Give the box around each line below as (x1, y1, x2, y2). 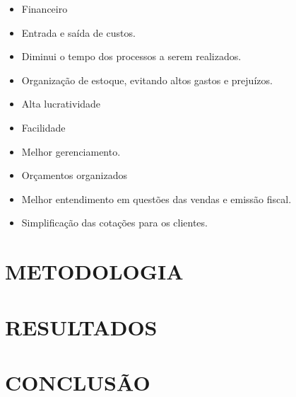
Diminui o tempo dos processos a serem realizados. (21, 49, 242, 64)
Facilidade (21, 120, 66, 134)
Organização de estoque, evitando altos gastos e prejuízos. (21, 72, 273, 87)
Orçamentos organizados (21, 168, 127, 183)
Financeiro (21, 1, 68, 16)
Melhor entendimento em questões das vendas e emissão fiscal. (21, 191, 292, 206)
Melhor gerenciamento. (21, 144, 121, 159)
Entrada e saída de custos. (21, 25, 136, 40)
